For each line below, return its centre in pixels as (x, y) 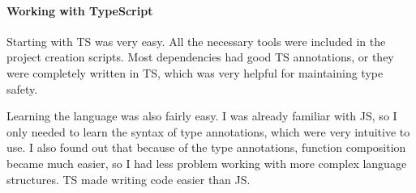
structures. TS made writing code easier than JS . (129, 179)
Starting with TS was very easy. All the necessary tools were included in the (196, 41)
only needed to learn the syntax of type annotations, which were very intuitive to (208, 131)
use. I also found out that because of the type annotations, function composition (206, 147)
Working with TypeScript (80, 10)
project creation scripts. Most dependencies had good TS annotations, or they (200, 57)
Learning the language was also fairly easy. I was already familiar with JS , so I (202, 116)
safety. (22, 88)
